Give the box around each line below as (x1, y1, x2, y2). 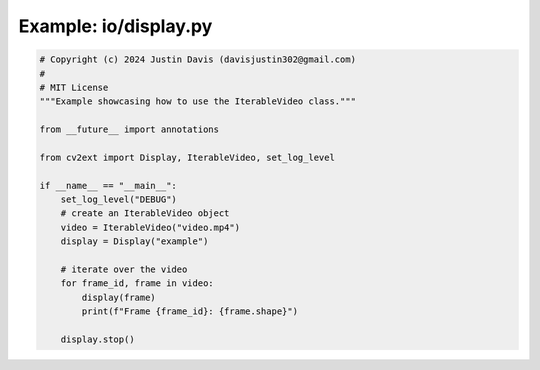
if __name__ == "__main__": (39, 180, 177, 191)
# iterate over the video (60, 264, 188, 275)
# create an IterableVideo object (60, 208, 230, 219)
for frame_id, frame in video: (60, 278, 214, 289)
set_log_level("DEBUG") (60, 194, 177, 205)
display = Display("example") (60, 236, 209, 247)
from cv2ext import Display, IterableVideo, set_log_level (39, 151, 335, 163)
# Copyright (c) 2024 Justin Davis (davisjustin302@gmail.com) (39, 54, 357, 65)
